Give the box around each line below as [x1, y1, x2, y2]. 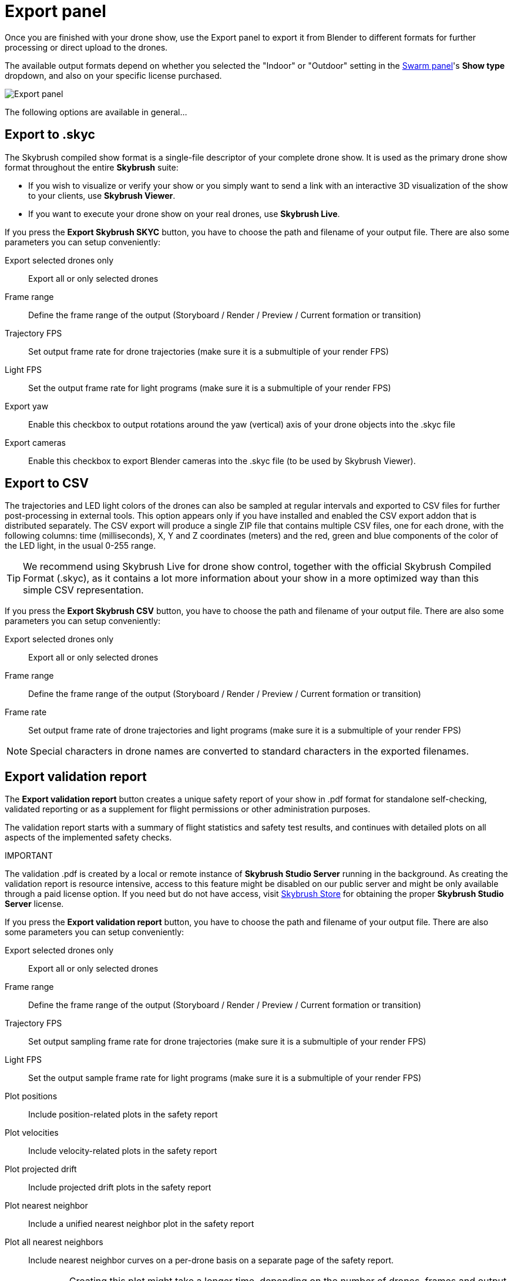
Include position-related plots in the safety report [28, 1109, 218, 1120]
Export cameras [5, 437, 66, 448]
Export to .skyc [5, 127, 95, 142]
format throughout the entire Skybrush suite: [5, 162, 179, 172]
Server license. [5, 899, 64, 909]
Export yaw [5, 401, 49, 411]
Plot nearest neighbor [5, 1200, 88, 1211]
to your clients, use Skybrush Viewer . [28, 190, 176, 201]
